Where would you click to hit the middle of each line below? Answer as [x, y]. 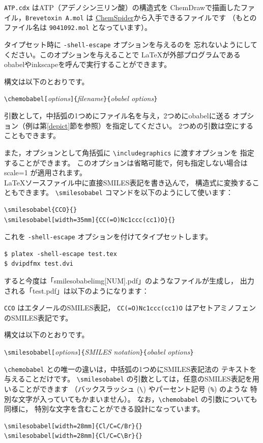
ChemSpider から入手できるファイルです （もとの [176, 17]
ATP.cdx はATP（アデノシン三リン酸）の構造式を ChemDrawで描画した [123, 7]
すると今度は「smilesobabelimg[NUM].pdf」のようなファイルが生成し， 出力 [129, 280]
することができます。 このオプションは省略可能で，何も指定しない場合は [126, 162]
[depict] [59, 125]
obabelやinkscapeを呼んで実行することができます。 [88, 64]
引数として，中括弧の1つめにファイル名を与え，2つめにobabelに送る [117, 116]
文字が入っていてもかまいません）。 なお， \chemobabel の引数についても [138, 399]
